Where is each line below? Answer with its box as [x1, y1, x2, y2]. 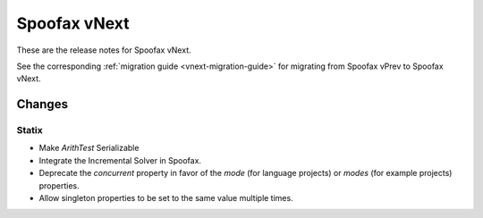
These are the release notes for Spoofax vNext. [16, 45, 191, 55]
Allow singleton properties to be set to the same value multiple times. [38, 193, 294, 204]
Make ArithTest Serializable [38, 143, 140, 154]
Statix [16, 124, 44, 137]
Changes [16, 96, 69, 112]
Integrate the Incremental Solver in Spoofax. [38, 155, 201, 165]
